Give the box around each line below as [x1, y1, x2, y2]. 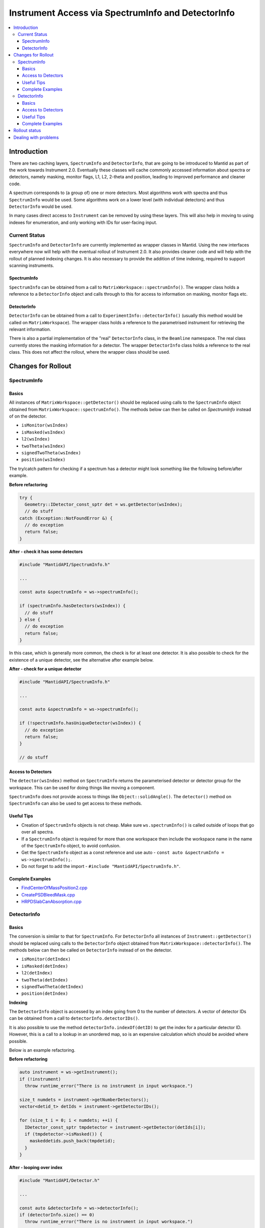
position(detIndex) [21, 991, 68, 997]
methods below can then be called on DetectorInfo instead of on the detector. [9, 947, 172, 953]
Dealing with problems [13, 134, 59, 140]
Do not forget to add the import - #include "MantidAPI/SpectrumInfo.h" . [21, 864, 181, 869]
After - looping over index [9, 1165, 63, 1171]
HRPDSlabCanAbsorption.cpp [21, 899, 82, 905]
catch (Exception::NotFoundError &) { [19, 515, 113, 521]
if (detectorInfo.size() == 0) [19, 1212, 95, 1218]
